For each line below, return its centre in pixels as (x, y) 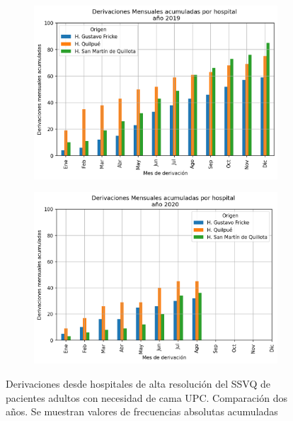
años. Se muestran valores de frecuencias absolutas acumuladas (142, 411)
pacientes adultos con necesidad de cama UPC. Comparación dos (146, 397)
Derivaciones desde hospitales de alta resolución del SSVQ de (138, 383)
